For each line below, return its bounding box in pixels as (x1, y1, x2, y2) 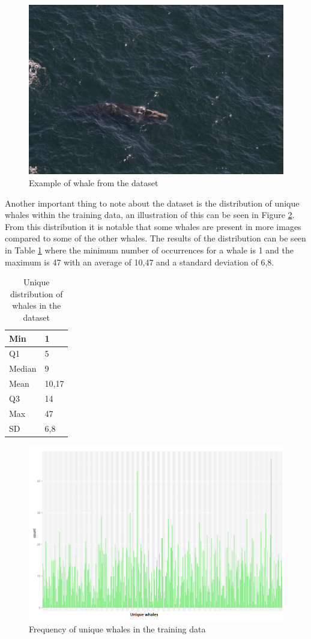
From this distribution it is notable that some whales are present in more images (5, 220, 301, 232)
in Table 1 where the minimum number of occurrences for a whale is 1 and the (5, 243, 294, 256)
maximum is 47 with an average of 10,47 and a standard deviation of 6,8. (5, 255, 274, 268)
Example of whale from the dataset (29, 176, 159, 189)
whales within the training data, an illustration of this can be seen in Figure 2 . (5, 208, 295, 221)
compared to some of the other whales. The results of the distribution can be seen (5, 232, 306, 244)
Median (9, 362, 37, 375)
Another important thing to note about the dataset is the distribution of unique (5, 196, 300, 209)
